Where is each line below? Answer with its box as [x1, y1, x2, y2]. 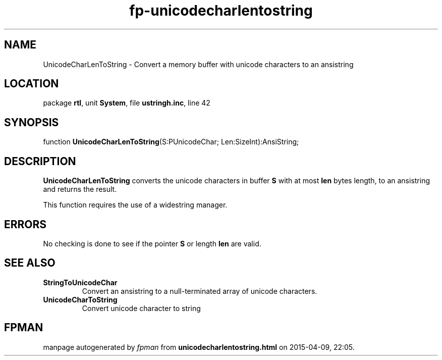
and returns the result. [43, 185, 117, 194]
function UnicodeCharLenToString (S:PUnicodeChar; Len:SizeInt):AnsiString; [43, 137, 299, 146]
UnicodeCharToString [43, 295, 118, 304]
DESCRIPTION [4, 155, 76, 168]
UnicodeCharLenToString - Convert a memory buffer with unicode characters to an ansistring [43, 60, 354, 69]
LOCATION [4, 77, 59, 90]
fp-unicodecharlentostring [129, 2, 313, 19]
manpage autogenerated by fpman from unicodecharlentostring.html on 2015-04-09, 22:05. [43, 342, 355, 351]
